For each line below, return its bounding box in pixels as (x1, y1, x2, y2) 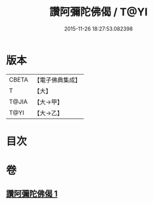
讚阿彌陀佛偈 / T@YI (49, 5, 148, 19)
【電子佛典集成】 (33, 76, 81, 84)
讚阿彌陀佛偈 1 (6, 189, 58, 199)
